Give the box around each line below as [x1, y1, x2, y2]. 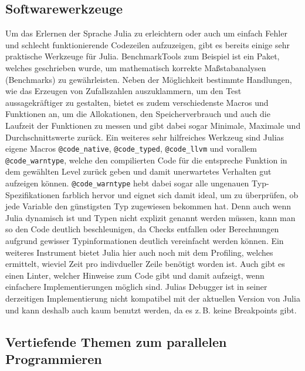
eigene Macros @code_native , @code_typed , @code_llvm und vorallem [5, 142, 257, 155]
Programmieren [5, 350, 102, 368]
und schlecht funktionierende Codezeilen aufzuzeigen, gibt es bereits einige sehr [5, 38, 290, 51]
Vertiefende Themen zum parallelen [5, 332, 227, 350]
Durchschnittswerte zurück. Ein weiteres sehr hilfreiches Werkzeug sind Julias [5, 131, 284, 143]
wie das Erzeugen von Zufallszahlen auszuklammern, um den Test [5, 85, 242, 97]
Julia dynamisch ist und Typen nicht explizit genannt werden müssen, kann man [5, 211, 296, 223]
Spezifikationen [5, 188, 60, 200]
